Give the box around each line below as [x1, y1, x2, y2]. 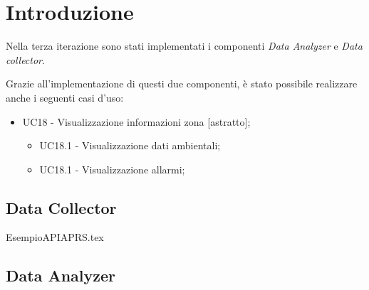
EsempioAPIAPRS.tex [6, 230, 104, 245]
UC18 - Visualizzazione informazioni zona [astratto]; [22, 114, 251, 129]
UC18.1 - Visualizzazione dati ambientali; [39, 138, 221, 153]
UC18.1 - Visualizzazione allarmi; [39, 161, 185, 176]
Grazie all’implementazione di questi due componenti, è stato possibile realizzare [6, 76, 358, 91]
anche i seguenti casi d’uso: [6, 90, 124, 104]
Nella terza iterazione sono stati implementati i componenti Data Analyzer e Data [6, 38, 363, 53]
